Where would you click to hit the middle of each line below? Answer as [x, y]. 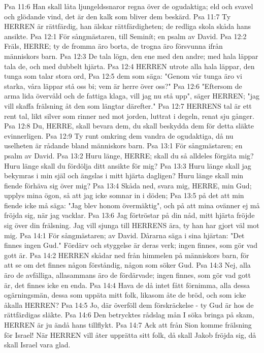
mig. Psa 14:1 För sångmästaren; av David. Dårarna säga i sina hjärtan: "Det [124, 235]
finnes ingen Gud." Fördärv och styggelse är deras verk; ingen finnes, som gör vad [131, 245]
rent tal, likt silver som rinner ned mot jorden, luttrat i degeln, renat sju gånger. [129, 116]
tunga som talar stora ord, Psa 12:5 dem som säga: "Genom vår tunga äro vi [123, 76]
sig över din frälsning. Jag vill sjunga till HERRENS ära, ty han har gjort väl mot [132, 225]
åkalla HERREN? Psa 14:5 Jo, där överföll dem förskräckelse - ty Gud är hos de [129, 304]
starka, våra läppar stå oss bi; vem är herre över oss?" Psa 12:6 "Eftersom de [123, 86]
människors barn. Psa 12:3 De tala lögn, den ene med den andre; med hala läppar [131, 56]
